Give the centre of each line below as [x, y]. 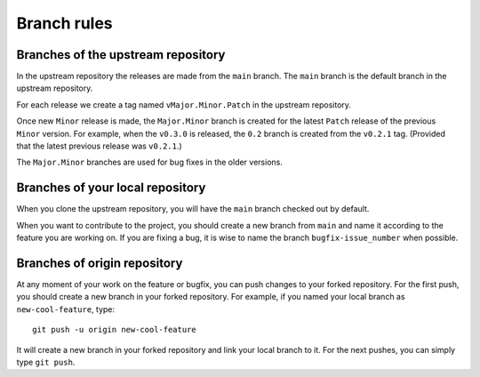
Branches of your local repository [111, 188]
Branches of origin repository [100, 263]
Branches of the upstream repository [121, 55]
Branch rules [64, 23]
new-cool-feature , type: [66, 309]
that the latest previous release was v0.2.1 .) [99, 146]
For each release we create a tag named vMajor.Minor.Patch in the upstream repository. [184, 104]
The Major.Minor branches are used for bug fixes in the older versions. [150, 162]
